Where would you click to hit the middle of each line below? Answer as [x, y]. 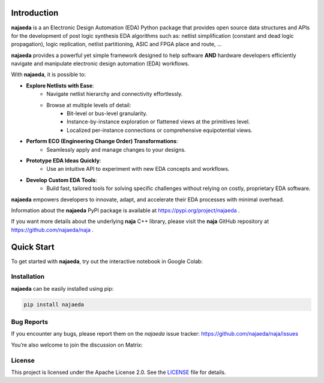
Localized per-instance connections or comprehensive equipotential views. [160, 130]
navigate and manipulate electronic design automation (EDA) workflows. [100, 64]
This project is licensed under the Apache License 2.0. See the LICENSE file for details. [118, 372]
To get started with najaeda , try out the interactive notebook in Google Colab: [107, 261]
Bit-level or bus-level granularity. [107, 113]
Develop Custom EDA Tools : [61, 180]
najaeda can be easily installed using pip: [62, 288]
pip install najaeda [54, 304]
